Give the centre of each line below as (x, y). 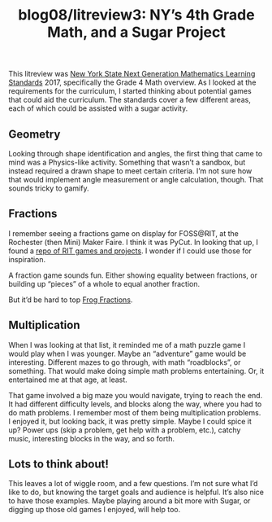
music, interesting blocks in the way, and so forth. (92, 438)
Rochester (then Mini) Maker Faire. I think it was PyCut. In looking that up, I (133, 242)
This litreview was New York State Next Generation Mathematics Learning (132, 74)
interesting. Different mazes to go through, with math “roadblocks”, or (125, 362)
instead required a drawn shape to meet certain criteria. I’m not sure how (130, 171)
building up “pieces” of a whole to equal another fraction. (104, 283)
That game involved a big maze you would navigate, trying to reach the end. (136, 395)
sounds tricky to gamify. (49, 188)
